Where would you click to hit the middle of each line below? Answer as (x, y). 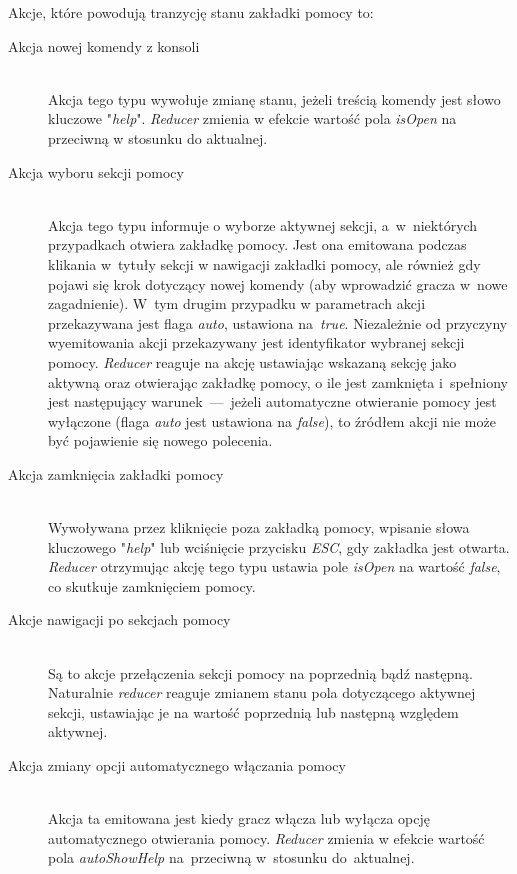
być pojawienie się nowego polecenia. (160, 440)
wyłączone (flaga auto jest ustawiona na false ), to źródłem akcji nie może (272, 420)
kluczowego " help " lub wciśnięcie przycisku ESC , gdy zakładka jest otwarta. (279, 546)
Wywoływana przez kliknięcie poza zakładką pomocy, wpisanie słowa (259, 527)
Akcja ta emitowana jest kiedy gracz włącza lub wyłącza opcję (239, 818)
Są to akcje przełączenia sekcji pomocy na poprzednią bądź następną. (260, 672)
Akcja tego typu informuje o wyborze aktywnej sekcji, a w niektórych (263, 224)
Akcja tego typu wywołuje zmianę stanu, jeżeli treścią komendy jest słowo (274, 98)
